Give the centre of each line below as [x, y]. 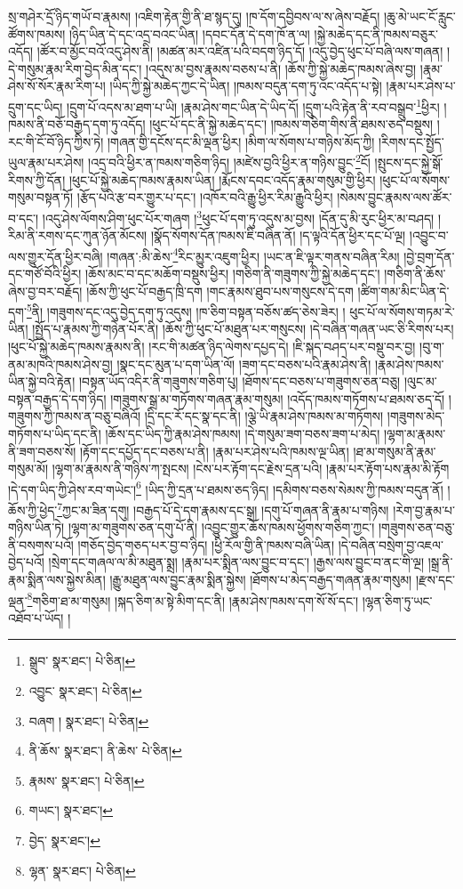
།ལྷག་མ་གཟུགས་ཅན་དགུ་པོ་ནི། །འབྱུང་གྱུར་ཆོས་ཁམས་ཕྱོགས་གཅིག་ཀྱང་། [221, 527]
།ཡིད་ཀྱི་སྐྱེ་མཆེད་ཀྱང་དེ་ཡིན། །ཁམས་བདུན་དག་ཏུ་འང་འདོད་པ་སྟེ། [246, 86]
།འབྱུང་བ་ [429, 235]
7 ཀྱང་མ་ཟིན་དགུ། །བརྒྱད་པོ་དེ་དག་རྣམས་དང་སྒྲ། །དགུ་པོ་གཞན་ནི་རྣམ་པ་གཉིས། [223, 508]
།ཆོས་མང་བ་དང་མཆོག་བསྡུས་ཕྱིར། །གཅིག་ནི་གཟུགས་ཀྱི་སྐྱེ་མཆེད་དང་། [233, 273]
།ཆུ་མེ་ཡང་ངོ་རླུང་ [419, 16]
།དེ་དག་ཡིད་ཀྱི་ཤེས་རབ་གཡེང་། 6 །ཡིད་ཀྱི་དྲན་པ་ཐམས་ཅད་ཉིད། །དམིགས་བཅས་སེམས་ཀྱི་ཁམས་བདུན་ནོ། [226, 488]
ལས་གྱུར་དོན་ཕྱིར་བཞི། [56, 256]
